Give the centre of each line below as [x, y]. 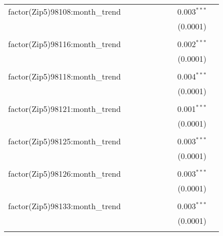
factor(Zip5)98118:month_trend [64, 76]
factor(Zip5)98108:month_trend [64, 11]
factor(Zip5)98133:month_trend [64, 206]
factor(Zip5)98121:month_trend [64, 109]
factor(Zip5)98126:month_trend [64, 173]
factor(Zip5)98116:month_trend [64, 44]
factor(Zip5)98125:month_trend [64, 141]
